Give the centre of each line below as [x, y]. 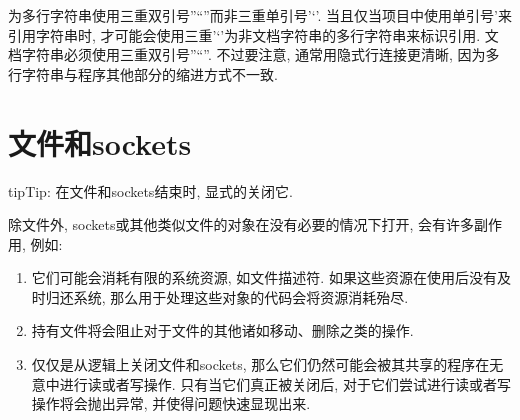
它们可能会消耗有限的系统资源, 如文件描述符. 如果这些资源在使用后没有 [264, 277]
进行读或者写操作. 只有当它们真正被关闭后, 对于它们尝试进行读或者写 [285, 383]
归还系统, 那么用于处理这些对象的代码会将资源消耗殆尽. [227, 296]
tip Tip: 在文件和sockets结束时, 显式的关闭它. [150, 190]
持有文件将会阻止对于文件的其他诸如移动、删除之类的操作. [222, 330]
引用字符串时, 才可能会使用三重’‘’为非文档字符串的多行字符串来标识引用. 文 [253, 34]
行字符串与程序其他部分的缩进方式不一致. [143, 73]
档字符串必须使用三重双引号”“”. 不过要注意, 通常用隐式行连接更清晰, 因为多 [254, 54]
